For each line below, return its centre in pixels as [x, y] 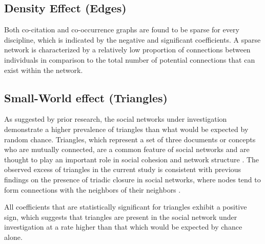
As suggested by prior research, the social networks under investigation [116, 119]
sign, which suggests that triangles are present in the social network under [121, 217]
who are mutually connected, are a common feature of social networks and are [127, 149]
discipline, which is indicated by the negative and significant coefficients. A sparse [132, 39]
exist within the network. [44, 70]
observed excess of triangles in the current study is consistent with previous [123, 169]
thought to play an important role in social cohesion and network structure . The [132, 159]
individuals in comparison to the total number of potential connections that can [130, 59]
